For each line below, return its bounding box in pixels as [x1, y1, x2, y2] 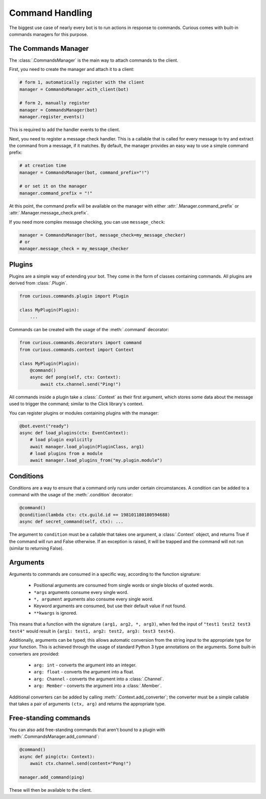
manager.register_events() [19, 114, 85, 120]
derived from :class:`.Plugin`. [9, 280, 67, 286]
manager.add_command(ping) [19, 774, 85, 780]
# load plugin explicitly [30, 437, 93, 443]
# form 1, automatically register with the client [19, 79, 145, 85]
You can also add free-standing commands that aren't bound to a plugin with [9, 727, 166, 732]
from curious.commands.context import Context [19, 347, 134, 352]
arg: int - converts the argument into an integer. [33, 662, 137, 668]
